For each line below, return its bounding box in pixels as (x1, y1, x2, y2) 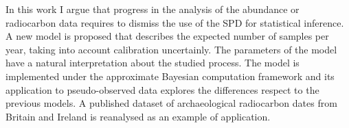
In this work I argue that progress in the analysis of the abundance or (5, 2, 300, 16)
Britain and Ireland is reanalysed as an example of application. (5, 109, 271, 123)
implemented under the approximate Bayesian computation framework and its (5, 68, 335, 83)
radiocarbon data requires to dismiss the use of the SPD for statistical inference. (5, 15, 344, 29)
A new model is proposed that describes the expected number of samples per (5, 29, 329, 43)
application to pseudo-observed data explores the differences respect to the (5, 82, 319, 97)
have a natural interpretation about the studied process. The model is (5, 55, 300, 70)
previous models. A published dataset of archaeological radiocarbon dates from (5, 96, 337, 110)
